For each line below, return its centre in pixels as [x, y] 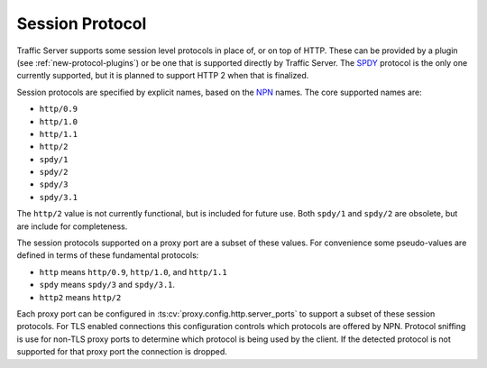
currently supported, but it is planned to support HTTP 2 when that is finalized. [163, 76]
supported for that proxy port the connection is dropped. [122, 352]
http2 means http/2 [80, 297]
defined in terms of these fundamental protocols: [108, 255]
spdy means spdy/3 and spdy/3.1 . [107, 285]
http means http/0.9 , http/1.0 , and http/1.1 [133, 271]
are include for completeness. [72, 226]
